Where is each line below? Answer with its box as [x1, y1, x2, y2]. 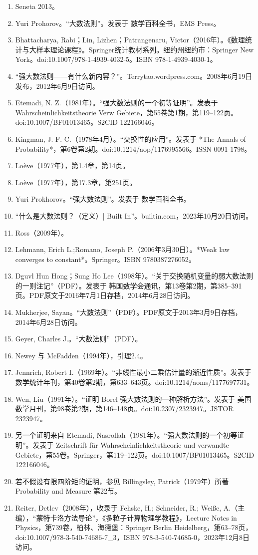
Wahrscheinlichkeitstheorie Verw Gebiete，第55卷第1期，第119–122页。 [15, 107, 238, 117]
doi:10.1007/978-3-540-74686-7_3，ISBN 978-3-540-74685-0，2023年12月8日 [15, 532, 250, 542]
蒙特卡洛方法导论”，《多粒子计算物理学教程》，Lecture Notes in [36, 512, 237, 523]
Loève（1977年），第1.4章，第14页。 [15, 160, 130, 171]
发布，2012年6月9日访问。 [15, 80, 99, 91]
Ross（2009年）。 [15, 227, 68, 238]
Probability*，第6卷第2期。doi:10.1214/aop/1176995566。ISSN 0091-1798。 [15, 143, 252, 154]
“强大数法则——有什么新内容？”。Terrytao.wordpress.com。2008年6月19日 [15, 70, 253, 81]
